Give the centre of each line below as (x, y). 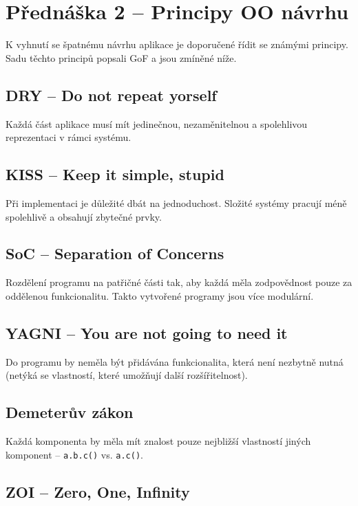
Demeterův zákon (70, 412)
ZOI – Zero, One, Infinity (98, 491)
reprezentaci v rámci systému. (69, 137)
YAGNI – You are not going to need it (147, 332)
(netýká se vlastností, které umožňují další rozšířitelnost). (127, 375)
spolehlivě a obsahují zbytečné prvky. (84, 216)
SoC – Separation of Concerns (115, 253)
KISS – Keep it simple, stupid (115, 174)
